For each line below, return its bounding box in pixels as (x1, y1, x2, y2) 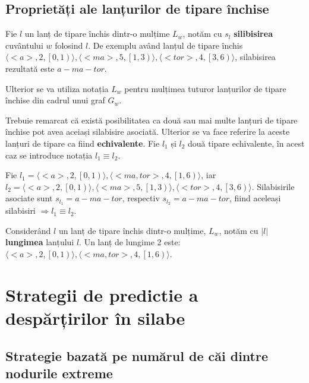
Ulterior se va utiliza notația (5, 82, 109, 94)
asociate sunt (5, 192, 53, 204)
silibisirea (234, 27, 273, 40)
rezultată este (5, 62, 55, 74)
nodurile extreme (5, 363, 113, 382)
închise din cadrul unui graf (5, 94, 105, 106)
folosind (55, 39, 83, 51)
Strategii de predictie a (5, 282, 198, 306)
